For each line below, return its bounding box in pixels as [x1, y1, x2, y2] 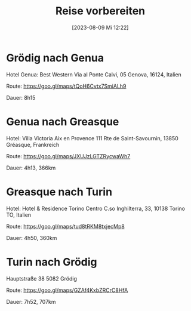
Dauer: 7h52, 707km [6, 298, 56, 305]
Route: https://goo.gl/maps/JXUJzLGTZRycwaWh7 [6, 152, 131, 159]
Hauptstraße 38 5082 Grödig [6, 275, 78, 282]
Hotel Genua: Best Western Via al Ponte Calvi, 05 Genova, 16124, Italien [6, 70, 182, 78]
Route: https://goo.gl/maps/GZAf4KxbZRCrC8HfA [6, 287, 128, 294]
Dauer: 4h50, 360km [6, 234, 57, 241]
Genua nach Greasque [6, 115, 119, 128]
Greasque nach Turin [6, 185, 112, 198]
